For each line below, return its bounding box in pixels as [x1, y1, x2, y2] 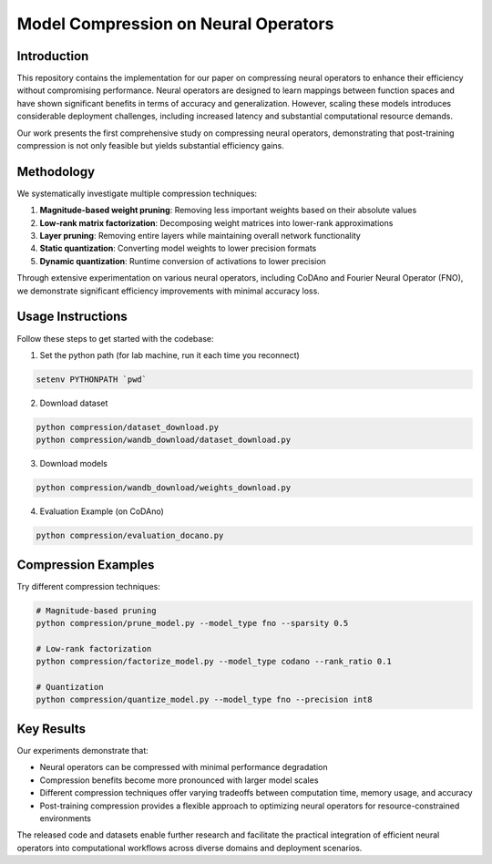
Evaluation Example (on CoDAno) [39, 506, 164, 517]
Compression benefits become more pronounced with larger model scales [39, 775, 319, 786]
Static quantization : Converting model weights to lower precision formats [39, 242, 317, 254]
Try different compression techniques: [16, 581, 161, 591]
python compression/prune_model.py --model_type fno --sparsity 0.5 [36, 618, 349, 629]
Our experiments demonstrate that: [16, 745, 149, 756]
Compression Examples [16, 557, 155, 572]
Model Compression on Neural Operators [16, 14, 334, 34]
